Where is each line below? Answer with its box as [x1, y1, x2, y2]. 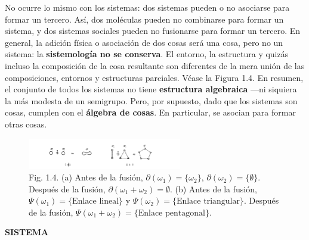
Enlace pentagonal [138, 208, 205, 217]
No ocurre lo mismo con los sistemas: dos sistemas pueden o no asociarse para [5, 1, 290, 13]
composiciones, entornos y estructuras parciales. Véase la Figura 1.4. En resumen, [5, 71, 304, 83]
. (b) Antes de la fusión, [169, 182, 257, 195]
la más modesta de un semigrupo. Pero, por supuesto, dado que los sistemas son [5, 94, 298, 107]
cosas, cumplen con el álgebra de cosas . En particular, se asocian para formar [5, 106, 296, 119]
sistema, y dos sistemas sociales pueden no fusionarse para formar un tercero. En [5, 24, 301, 37]
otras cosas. [5, 117, 47, 130]
